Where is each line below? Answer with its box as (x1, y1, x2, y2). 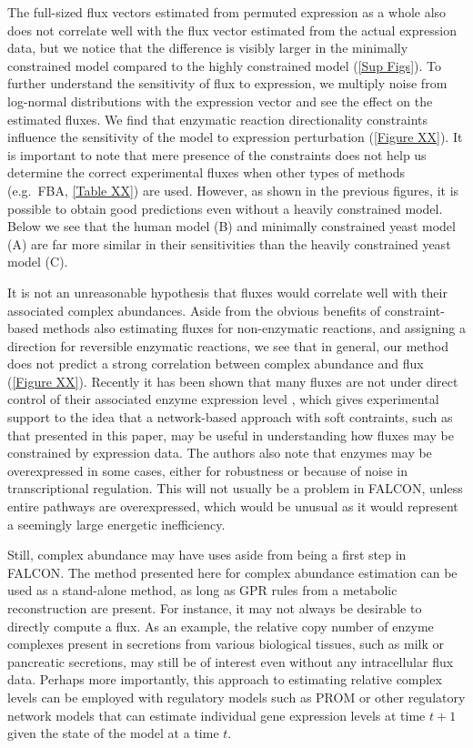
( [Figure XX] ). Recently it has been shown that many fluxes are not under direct (7, 371, 458, 390)
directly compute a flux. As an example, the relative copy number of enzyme (7, 616, 434, 635)
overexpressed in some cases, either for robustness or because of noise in (7, 460, 408, 480)
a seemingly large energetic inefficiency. (7, 514, 226, 533)
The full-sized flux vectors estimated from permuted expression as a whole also (7, 3, 447, 21)
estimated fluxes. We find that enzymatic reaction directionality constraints (7, 109, 428, 128)
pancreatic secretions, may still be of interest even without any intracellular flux (7, 652, 454, 671)
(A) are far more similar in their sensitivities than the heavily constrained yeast (7, 234, 451, 253)
